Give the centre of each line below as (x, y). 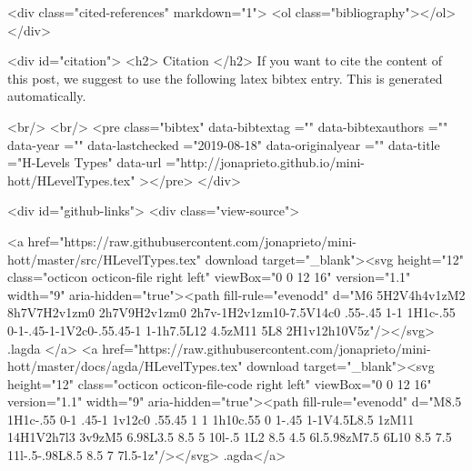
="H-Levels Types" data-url (85, 162)
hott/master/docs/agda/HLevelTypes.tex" (125, 366)
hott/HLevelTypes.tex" (71, 180)
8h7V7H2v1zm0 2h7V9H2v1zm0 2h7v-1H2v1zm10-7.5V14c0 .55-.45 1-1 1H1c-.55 (231, 312)
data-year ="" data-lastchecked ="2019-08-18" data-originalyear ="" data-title (224, 144)
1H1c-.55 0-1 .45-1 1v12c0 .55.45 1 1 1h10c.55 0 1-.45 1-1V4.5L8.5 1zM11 (211, 419)
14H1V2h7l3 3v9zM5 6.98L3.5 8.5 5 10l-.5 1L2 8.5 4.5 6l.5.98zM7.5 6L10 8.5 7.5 (230, 437)
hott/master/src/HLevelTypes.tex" (104, 259)
